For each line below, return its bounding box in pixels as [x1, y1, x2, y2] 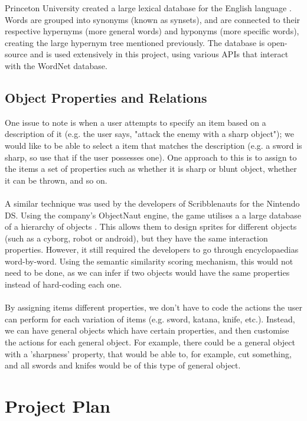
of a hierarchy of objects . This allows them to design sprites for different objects [5, 220, 297, 233]
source [5, 48, 28, 60]
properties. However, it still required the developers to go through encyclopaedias [5, 243, 299, 256]
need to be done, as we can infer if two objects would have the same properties [5, 266, 290, 279]
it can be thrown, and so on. [5, 174, 107, 186]
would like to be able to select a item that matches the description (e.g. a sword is [5, 139, 302, 151]
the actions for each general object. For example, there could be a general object [5, 336, 295, 348]
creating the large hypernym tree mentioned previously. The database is [5, 36, 265, 48]
